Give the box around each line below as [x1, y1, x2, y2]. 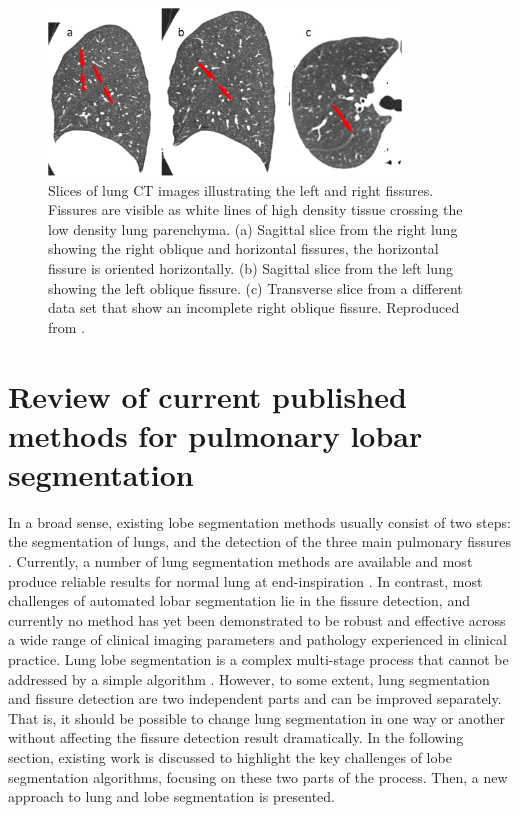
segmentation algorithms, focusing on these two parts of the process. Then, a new [8, 766, 508, 787]
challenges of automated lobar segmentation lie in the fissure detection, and [8, 590, 470, 611]
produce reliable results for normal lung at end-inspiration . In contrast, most [8, 570, 483, 591]
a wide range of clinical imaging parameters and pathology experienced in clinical [8, 629, 507, 650]
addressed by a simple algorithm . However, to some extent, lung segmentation [8, 668, 490, 689]
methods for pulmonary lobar [8, 414, 423, 455]
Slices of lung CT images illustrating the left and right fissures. [48, 179, 434, 200]
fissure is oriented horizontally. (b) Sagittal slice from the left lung [48, 257, 453, 278]
